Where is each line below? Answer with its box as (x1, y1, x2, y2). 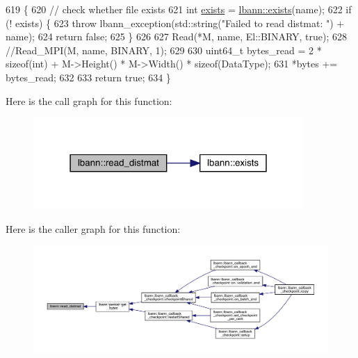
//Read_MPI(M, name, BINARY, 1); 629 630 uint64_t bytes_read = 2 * (6, 42, 322, 57)
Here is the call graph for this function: (6, 93, 172, 108)
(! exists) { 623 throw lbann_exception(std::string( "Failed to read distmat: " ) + (6, 15, 345, 30)
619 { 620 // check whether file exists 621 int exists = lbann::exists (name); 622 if (6, 2, 352, 16)
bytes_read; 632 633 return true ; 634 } (6, 70, 171, 84)
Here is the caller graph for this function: (6, 222, 181, 236)
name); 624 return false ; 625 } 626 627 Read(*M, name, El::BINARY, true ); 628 (6, 29, 348, 44)
